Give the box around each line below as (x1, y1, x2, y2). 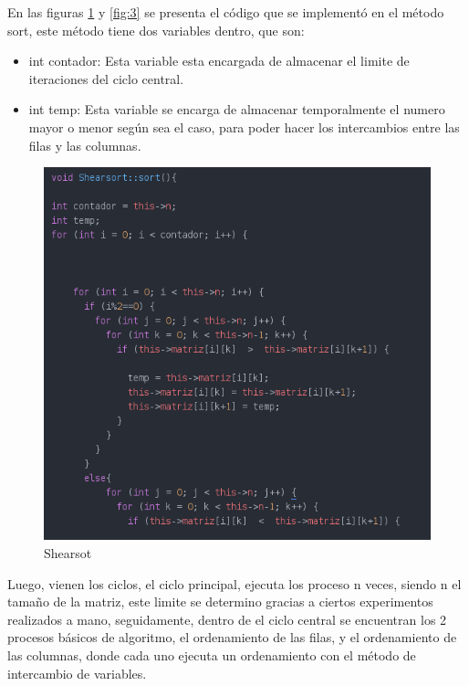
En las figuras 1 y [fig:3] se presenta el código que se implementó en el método (7, 3, 444, 21)
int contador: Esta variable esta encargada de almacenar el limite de (28, 51, 410, 70)
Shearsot (44, 544, 92, 563)
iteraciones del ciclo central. (28, 69, 184, 88)
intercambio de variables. (7, 663, 147, 682)
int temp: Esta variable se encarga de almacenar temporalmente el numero (28, 100, 445, 119)
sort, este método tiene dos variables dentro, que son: (7, 20, 305, 39)
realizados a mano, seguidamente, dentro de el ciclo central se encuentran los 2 (7, 609, 447, 628)
